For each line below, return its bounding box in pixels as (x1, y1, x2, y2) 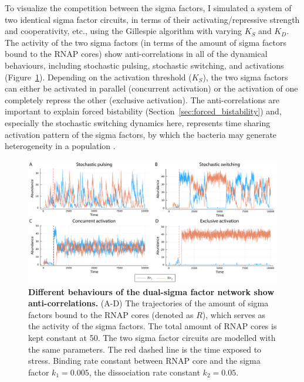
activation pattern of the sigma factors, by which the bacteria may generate (5, 128, 277, 140)
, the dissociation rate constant (89, 366, 200, 378)
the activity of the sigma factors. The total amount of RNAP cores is (28, 320, 277, 332)
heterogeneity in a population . (5, 140, 116, 152)
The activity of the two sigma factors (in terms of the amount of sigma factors (5, 36, 286, 48)
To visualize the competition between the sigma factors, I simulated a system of (5, 2, 292, 13)
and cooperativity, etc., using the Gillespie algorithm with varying (5, 25, 242, 37)
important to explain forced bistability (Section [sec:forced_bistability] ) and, (5, 105, 282, 117)
